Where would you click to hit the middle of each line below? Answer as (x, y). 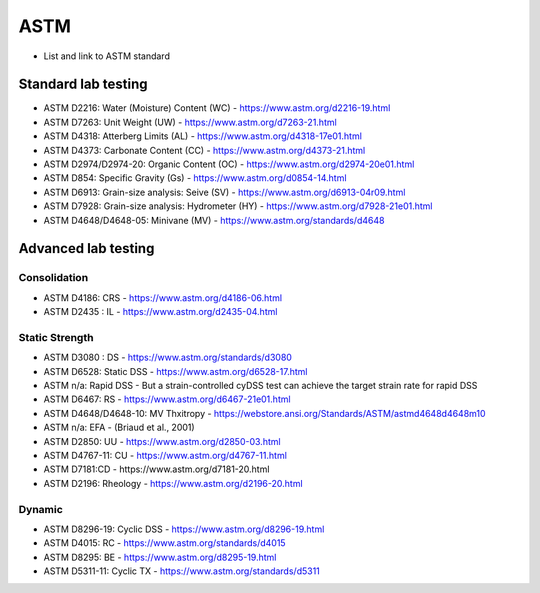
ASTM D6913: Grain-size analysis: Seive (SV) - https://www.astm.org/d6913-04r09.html (224, 192)
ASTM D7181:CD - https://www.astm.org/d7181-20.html (156, 469)
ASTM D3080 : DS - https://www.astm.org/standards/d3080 (167, 357)
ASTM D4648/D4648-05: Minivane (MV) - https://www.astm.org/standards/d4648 (214, 220)
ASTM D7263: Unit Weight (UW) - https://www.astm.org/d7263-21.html (190, 122)
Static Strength (56, 337)
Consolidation (53, 278)
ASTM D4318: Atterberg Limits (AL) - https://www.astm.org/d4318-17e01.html (202, 136)
